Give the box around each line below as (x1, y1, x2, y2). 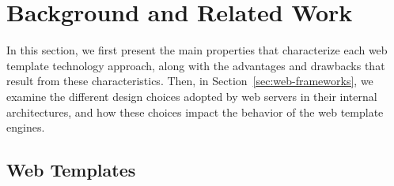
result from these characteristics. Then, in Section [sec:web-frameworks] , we (6, 73, 373, 89)
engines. (6, 119, 45, 136)
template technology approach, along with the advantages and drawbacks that (6, 57, 385, 73)
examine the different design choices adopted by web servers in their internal (6, 87, 377, 104)
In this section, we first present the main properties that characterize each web (6, 42, 388, 58)
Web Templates (6, 158, 136, 182)
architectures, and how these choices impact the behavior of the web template (6, 103, 384, 120)
